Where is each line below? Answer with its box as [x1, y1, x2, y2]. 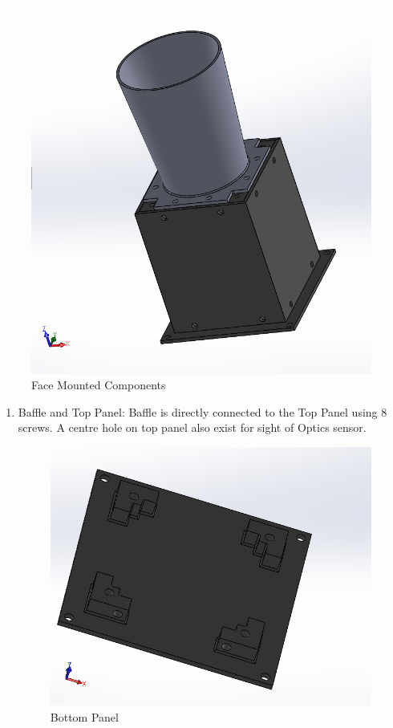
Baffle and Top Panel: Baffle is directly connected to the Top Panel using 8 [18, 403, 387, 420]
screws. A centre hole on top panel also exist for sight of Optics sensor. [18, 419, 367, 436]
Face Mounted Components [31, 376, 166, 393]
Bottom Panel [50, 709, 119, 726]
